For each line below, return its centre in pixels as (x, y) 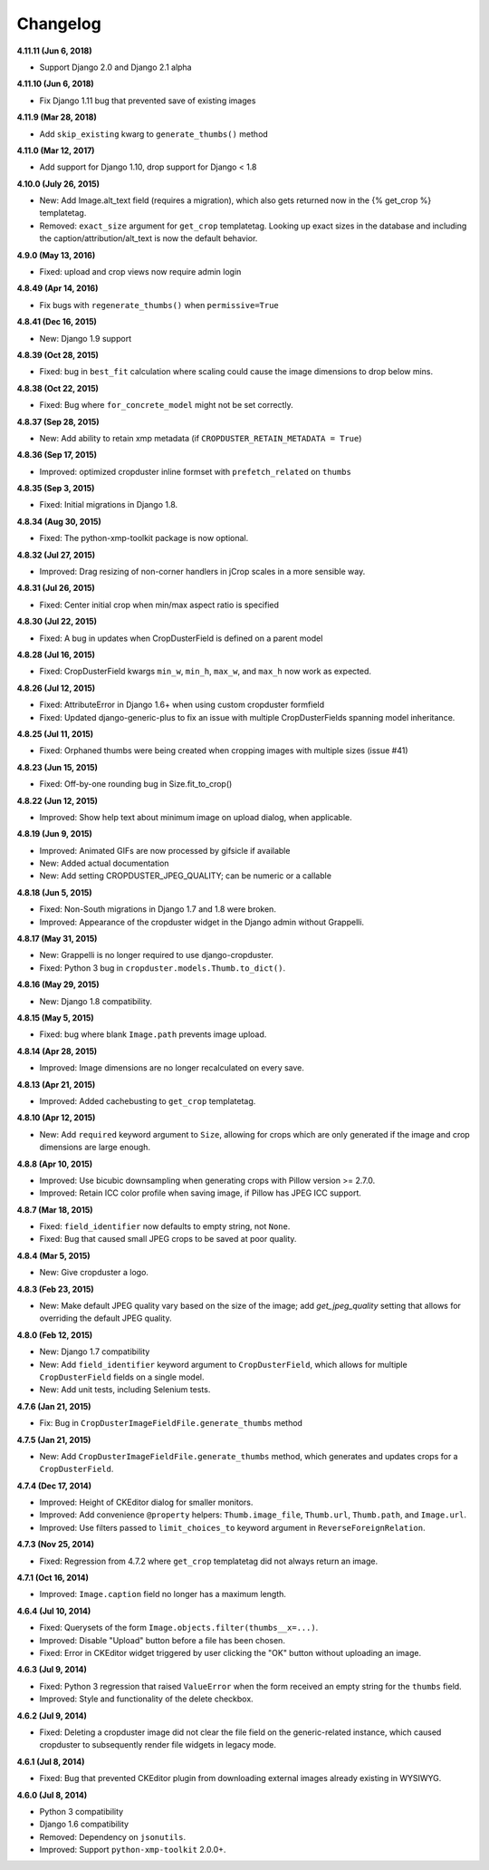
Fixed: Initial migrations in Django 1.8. (109, 505)
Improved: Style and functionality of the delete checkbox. (146, 1699)
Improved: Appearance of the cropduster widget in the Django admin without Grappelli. (202, 922)
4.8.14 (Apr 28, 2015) (57, 1051)
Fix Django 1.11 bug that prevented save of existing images (148, 101)
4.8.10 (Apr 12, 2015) (56, 1118)
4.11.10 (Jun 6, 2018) (55, 84)
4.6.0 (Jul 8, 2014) (52, 1795)
